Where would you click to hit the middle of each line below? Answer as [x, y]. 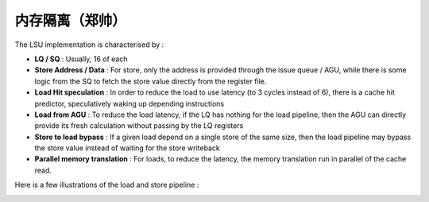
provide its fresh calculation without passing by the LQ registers [139, 126]
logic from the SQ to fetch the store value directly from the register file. [151, 81]
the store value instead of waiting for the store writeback [127, 148]
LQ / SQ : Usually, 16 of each [81, 59]
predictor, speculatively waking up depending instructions [129, 103]
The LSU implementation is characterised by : [89, 45]
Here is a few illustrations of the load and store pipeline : [107, 185]
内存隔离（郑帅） [71, 21]
